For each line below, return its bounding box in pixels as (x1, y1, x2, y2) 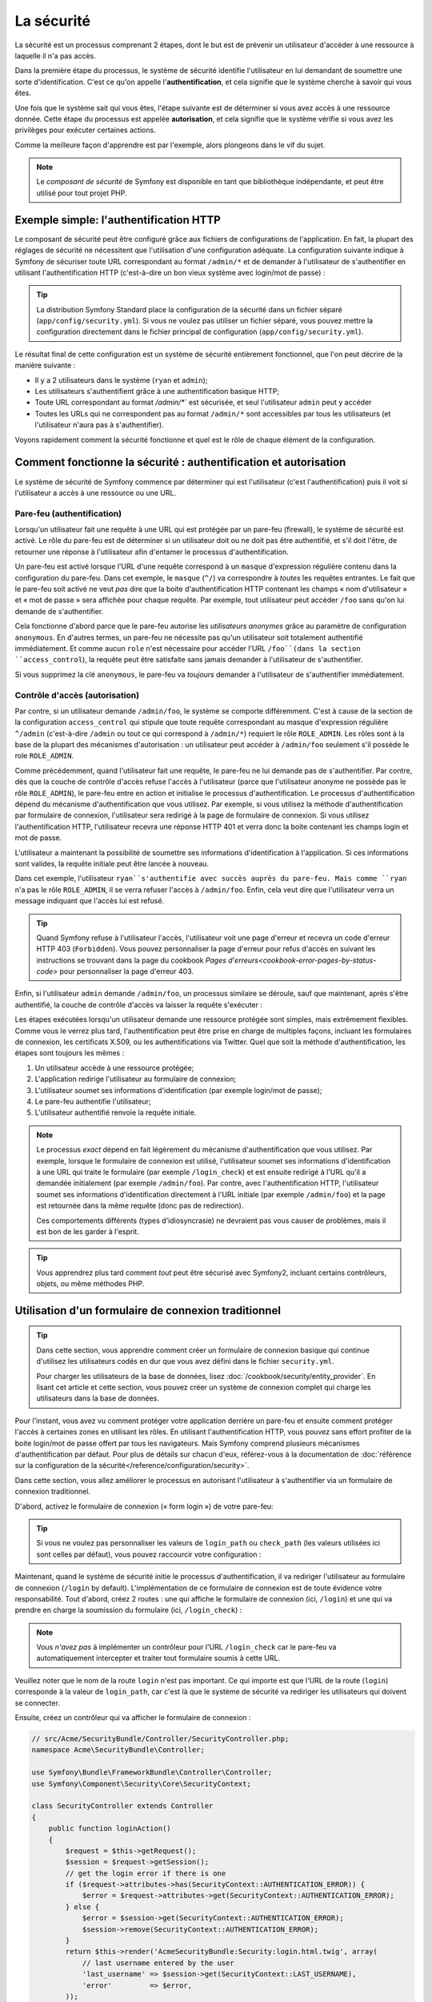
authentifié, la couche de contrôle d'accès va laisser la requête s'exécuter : (14, 999, 263, 1009)
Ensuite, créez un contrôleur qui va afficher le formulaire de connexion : (14, 1713, 251, 1723)
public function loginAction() (48, 1824, 171, 1833)
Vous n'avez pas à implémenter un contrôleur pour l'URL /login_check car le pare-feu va (36, 1642, 337, 1652)
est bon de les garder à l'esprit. (36, 1226, 139, 1236)
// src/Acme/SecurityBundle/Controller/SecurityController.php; (31, 1735, 290, 1743)
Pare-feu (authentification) (14, 508, 122, 519)
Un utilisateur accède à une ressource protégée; (34, 1063, 194, 1072)
